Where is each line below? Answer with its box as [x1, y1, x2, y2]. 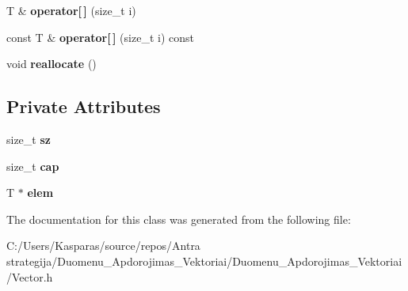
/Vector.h [6, 268, 53, 285]
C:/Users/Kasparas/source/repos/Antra [6, 237, 200, 254]
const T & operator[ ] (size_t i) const [6, 28, 194, 45]
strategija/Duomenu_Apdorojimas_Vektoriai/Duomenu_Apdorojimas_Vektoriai [6, 252, 402, 269]
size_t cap [6, 157, 59, 174]
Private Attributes [6, 94, 161, 119]
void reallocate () [6, 55, 97, 72]
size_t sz [6, 130, 51, 147]
